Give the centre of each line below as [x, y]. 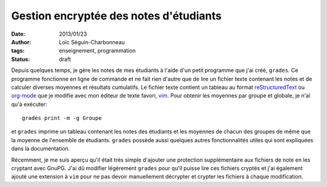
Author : [21, 42]
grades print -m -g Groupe [62, 118]
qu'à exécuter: [29, 104]
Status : [21, 59]
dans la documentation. [41, 149]
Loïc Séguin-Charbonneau [92, 42]
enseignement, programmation [97, 51]
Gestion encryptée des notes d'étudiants [117, 16]
